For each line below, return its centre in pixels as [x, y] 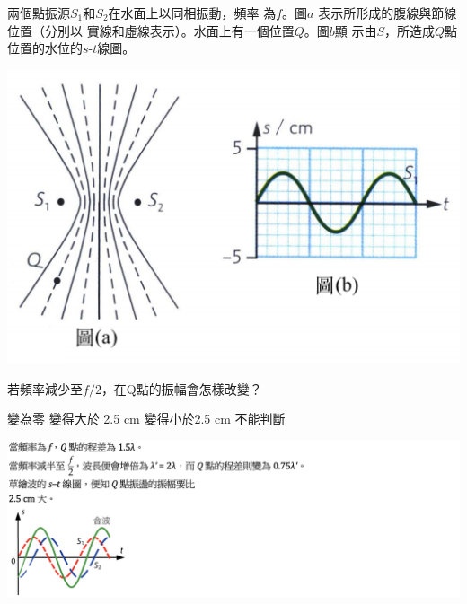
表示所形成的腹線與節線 [388, 13]
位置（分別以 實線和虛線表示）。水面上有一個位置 [151, 30]
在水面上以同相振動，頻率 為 [192, 13]
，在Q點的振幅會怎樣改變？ [181, 388]
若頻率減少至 [45, 388]
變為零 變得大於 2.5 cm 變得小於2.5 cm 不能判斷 [146, 419]
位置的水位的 [45, 48]
